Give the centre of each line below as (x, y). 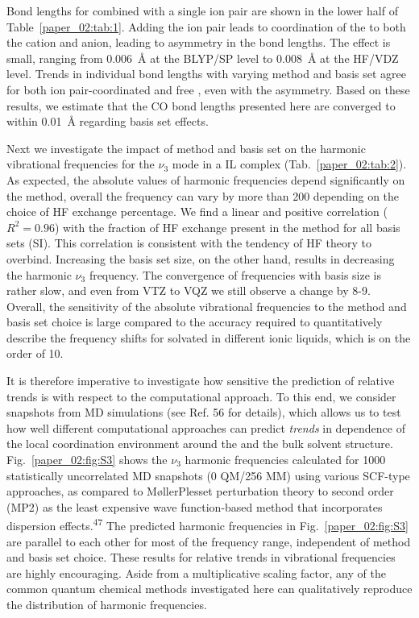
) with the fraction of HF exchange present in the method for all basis (227, 227)
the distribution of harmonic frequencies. (107, 605)
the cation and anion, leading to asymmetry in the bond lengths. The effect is (199, 42)
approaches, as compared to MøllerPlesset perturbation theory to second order (200, 491)
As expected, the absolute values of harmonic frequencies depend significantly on (206, 179)
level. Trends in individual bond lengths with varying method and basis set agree (206, 74)
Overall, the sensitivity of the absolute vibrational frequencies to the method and (207, 306)
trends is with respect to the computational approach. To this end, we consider (201, 396)
